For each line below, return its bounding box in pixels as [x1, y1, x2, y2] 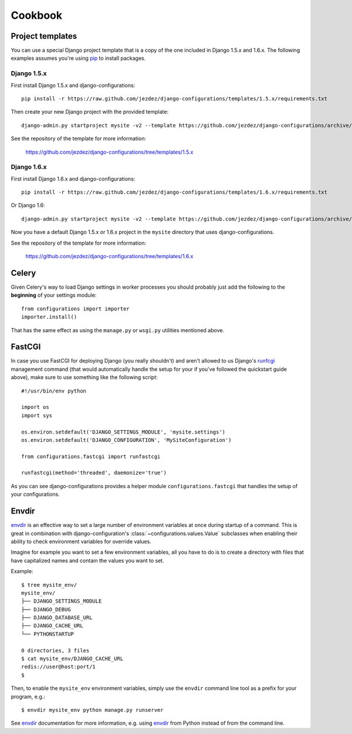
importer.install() [21, 314, 77, 320]
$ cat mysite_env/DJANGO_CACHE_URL [21, 655, 124, 662]
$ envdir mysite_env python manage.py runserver [21, 706, 164, 713]
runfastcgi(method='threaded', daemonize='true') [21, 469, 167, 476]
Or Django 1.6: [11, 202, 45, 209]
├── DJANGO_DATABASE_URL [21, 614, 93, 621]
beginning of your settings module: [11, 292, 97, 299]
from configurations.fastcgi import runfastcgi [21, 453, 161, 460]
